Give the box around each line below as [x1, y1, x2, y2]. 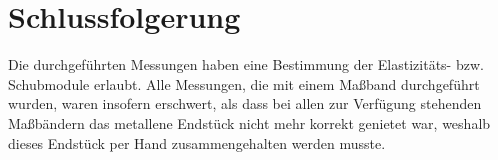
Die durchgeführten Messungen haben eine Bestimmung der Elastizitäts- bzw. [8, 54, 484, 75]
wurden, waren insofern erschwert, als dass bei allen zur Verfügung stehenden [8, 93, 482, 114]
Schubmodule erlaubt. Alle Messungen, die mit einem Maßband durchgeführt [8, 73, 480, 94]
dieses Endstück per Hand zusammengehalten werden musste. [8, 132, 386, 153]
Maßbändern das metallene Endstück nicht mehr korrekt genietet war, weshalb [8, 112, 491, 133]
